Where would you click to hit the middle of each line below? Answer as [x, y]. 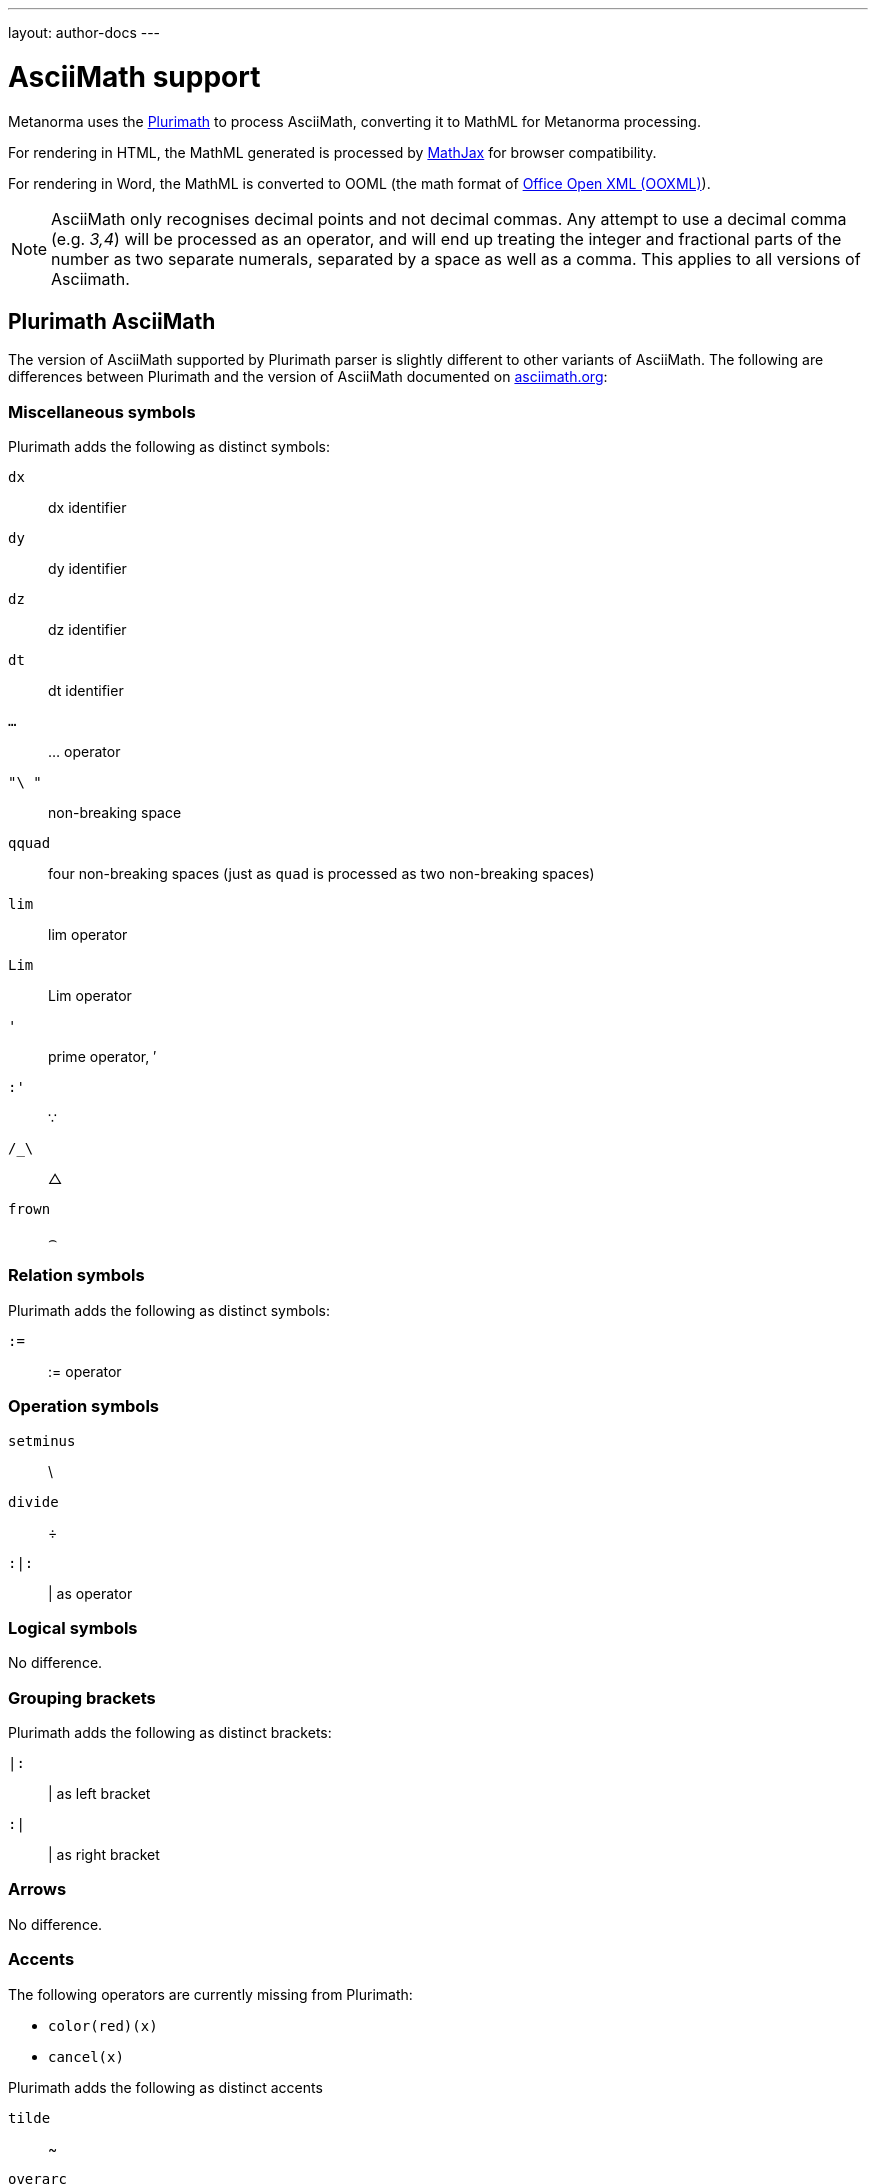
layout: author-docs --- [84, 32]
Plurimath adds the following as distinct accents [165, 2087]
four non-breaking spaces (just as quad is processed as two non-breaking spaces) [321, 874]
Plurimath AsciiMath [112, 321]
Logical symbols [73, 1627]
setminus [42, 1440]
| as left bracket [99, 1794]
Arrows [37, 1889]
